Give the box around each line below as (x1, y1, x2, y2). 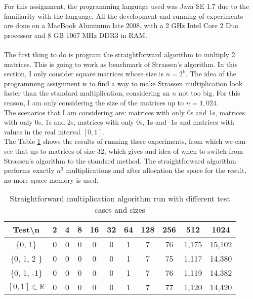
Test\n (13, 224, 40, 235)
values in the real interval (4, 126, 81, 136)
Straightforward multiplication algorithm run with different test (9, 193, 230, 204)
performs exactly (4, 165, 55, 175)
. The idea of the (185, 68, 236, 79)
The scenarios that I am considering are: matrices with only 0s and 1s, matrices (4, 107, 245, 117)
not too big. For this (178, 88, 240, 98)
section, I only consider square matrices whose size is (4, 68, 164, 79)
